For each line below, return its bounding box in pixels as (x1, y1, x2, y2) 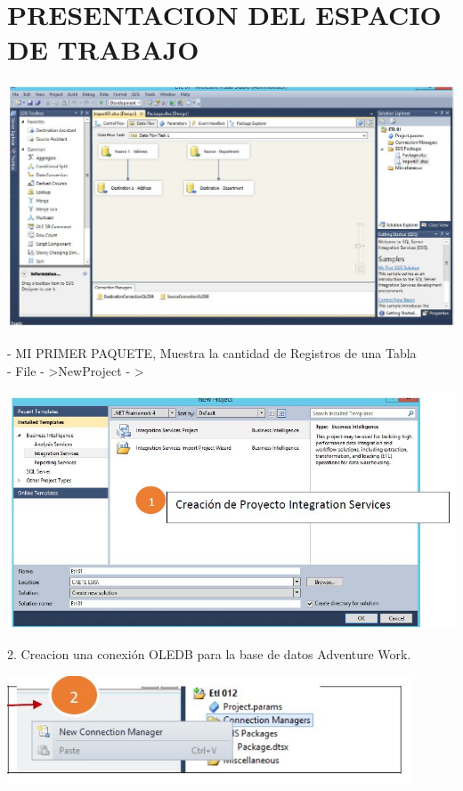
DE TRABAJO (7, 31, 199, 68)
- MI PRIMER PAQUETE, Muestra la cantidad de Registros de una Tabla (7, 344, 417, 363)
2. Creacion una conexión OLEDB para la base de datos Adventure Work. (7, 645, 411, 664)
